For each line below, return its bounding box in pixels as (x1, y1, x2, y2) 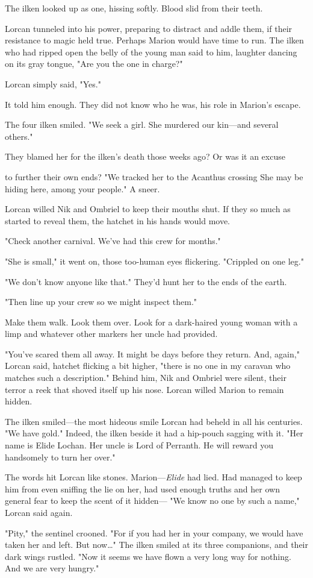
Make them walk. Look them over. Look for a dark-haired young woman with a (5, 315, 298, 328)
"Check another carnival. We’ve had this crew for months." (5, 234, 221, 247)
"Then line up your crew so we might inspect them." (5, 295, 197, 308)
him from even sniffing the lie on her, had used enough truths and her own (5, 482, 280, 495)
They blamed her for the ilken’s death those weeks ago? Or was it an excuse (5, 150, 285, 163)
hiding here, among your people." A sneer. (5, 182, 160, 195)
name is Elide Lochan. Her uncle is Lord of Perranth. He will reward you (5, 439, 274, 451)
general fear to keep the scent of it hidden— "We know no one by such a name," (5, 494, 300, 507)
